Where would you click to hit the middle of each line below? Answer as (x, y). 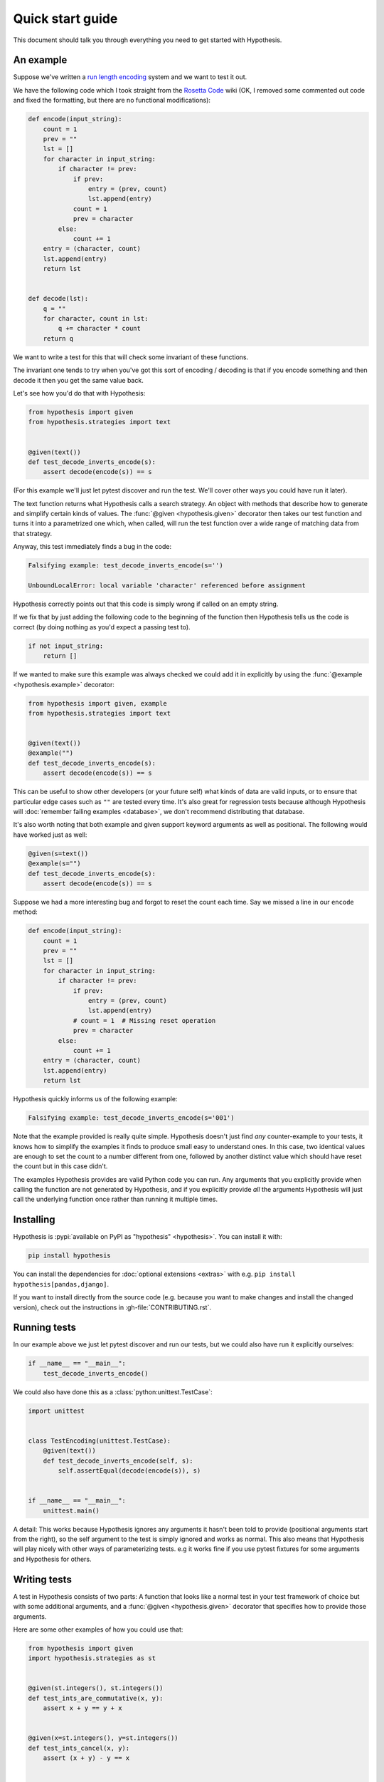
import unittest (57, 1411)
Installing (34, 1220)
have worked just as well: (50, 835)
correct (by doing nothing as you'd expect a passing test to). (102, 627)
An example (40, 60)
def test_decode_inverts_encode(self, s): (118, 1461)
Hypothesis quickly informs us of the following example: (95, 1099)
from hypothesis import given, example (97, 703)
